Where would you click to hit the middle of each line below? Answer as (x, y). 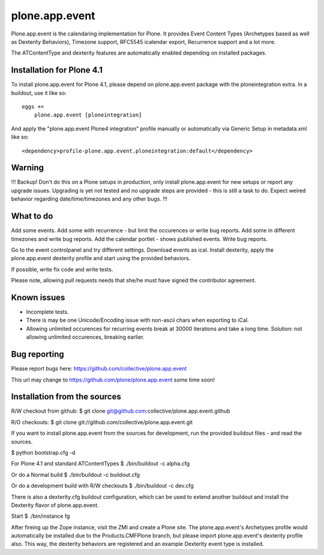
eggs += (33, 107)
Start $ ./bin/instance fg (40, 516)
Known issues (38, 297)
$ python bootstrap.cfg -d (43, 452)
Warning (28, 168)
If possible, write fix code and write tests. (62, 269)
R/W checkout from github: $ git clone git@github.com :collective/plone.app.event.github (121, 411)
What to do (32, 216)
